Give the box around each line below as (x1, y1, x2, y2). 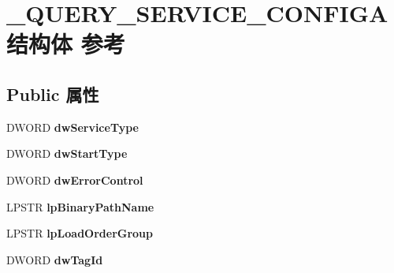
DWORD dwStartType (6, 145, 128, 162)
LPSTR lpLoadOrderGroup (6, 225, 154, 241)
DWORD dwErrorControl (6, 171, 143, 188)
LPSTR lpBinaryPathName (6, 198, 154, 215)
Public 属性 (6, 81, 99, 106)
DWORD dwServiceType (6, 118, 139, 135)
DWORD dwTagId (6, 251, 103, 267)
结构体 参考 (6, 28, 125, 60)
